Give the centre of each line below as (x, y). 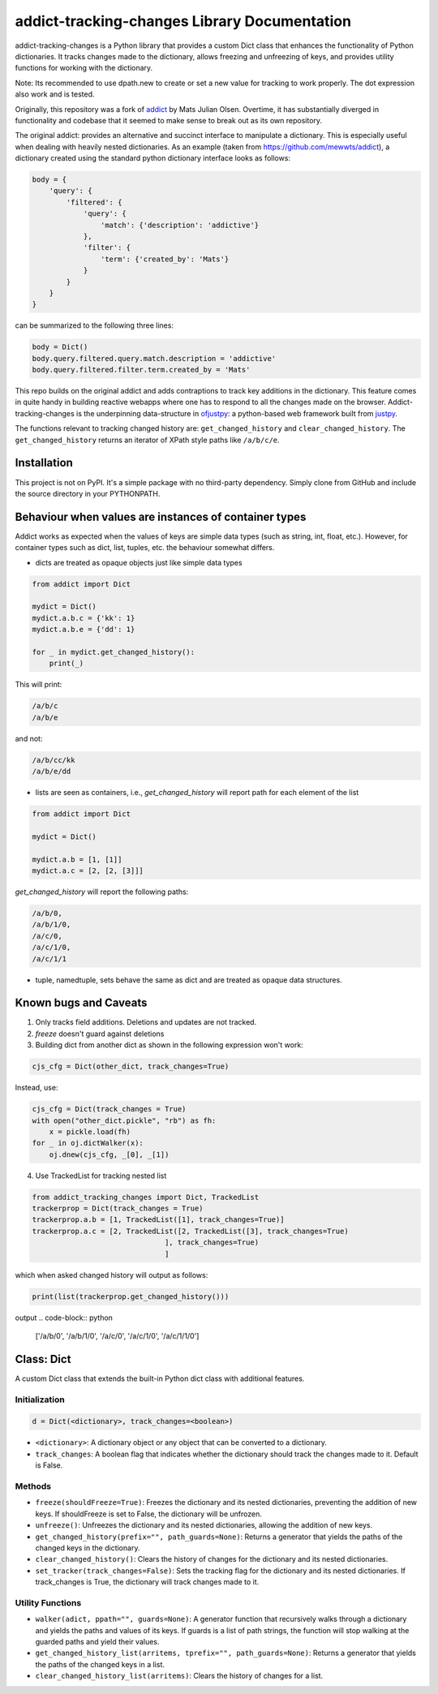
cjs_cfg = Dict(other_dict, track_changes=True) (131, 1066)
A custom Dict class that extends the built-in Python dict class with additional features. (160, 1378)
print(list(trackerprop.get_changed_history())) (131, 1296)
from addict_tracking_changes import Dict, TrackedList (146, 1197)
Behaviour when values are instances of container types (161, 516)
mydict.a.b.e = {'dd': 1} (84, 630)
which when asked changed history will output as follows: (112, 1275)
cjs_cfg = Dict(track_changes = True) (109, 1109)
